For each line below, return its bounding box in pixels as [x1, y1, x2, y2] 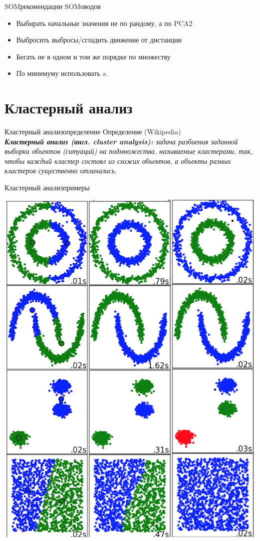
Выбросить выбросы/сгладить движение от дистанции [16, 34, 182, 45]
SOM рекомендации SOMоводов [4, 1, 101, 11]
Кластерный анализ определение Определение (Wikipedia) [4, 126, 181, 137]
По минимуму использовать [16, 68, 100, 78]
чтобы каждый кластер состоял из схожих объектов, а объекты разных [4, 155, 231, 166]
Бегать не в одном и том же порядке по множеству [16, 51, 171, 61]
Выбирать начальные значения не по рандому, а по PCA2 [16, 17, 193, 28]
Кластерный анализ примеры [4, 182, 90, 193]
